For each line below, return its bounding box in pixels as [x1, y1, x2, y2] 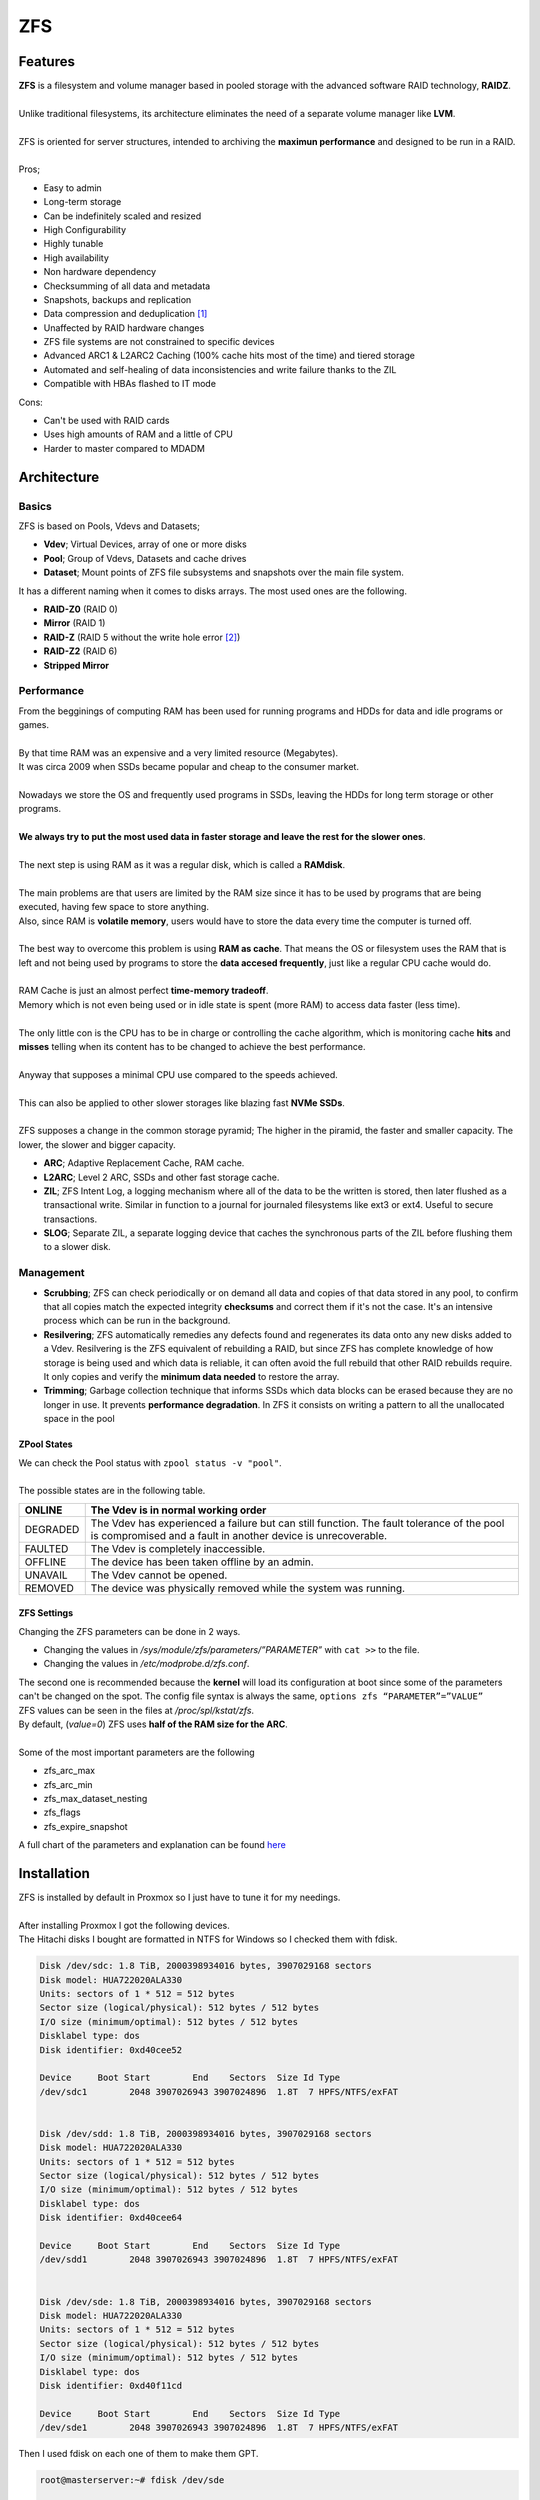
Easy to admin [43, 181, 102, 194]
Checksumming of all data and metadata [43, 280, 211, 292]
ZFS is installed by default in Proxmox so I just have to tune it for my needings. [18, 1891, 341, 1904]
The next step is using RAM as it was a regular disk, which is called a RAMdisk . [18, 858, 346, 870]
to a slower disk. [43, 1241, 112, 1253]
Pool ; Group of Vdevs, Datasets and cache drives [43, 552, 247, 564]
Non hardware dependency [43, 266, 157, 278]
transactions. [43, 1213, 98, 1225]
